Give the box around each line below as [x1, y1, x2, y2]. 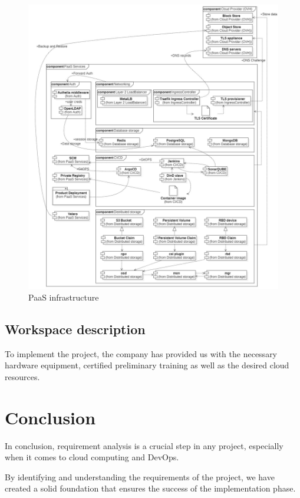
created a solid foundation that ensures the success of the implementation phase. [5, 482, 296, 494]
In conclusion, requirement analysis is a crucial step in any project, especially [5, 439, 283, 451]
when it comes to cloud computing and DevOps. [5, 451, 179, 463]
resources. [5, 370, 40, 382]
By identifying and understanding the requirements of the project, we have [5, 470, 275, 483]
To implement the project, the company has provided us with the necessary [5, 347, 278, 360]
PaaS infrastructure [28, 291, 99, 303]
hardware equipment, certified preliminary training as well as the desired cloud [5, 359, 289, 371]
